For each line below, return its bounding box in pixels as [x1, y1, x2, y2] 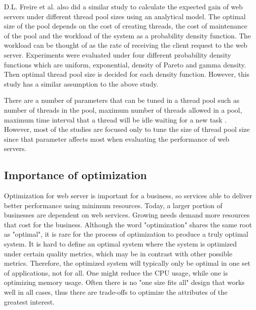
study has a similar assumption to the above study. [4, 78, 158, 89]
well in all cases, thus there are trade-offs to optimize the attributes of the [4, 287, 228, 297]
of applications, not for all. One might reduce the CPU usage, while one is [4, 267, 228, 278]
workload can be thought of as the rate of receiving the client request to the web [4, 40, 248, 50]
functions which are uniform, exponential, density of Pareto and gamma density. [4, 59, 246, 69]
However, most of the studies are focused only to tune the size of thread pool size [4, 124, 250, 134]
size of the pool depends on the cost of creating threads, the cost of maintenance [4, 21, 248, 31]
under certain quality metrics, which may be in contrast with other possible [4, 248, 232, 258]
